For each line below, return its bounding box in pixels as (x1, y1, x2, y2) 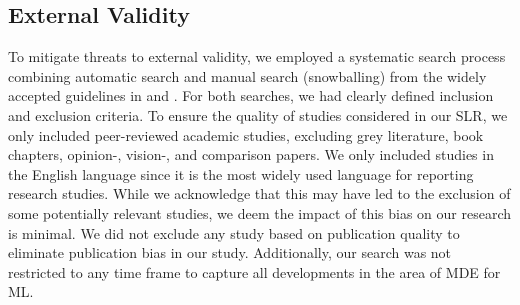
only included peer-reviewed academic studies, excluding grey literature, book (8, 124, 484, 145)
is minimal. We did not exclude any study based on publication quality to (8, 222, 460, 243)
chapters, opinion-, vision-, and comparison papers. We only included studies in (8, 144, 494, 165)
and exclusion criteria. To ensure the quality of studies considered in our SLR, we (8, 104, 508, 125)
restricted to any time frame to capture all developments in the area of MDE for (8, 261, 501, 282)
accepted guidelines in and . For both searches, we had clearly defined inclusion (8, 85, 494, 106)
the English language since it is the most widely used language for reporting (8, 163, 474, 184)
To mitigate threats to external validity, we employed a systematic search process (8, 46, 506, 67)
